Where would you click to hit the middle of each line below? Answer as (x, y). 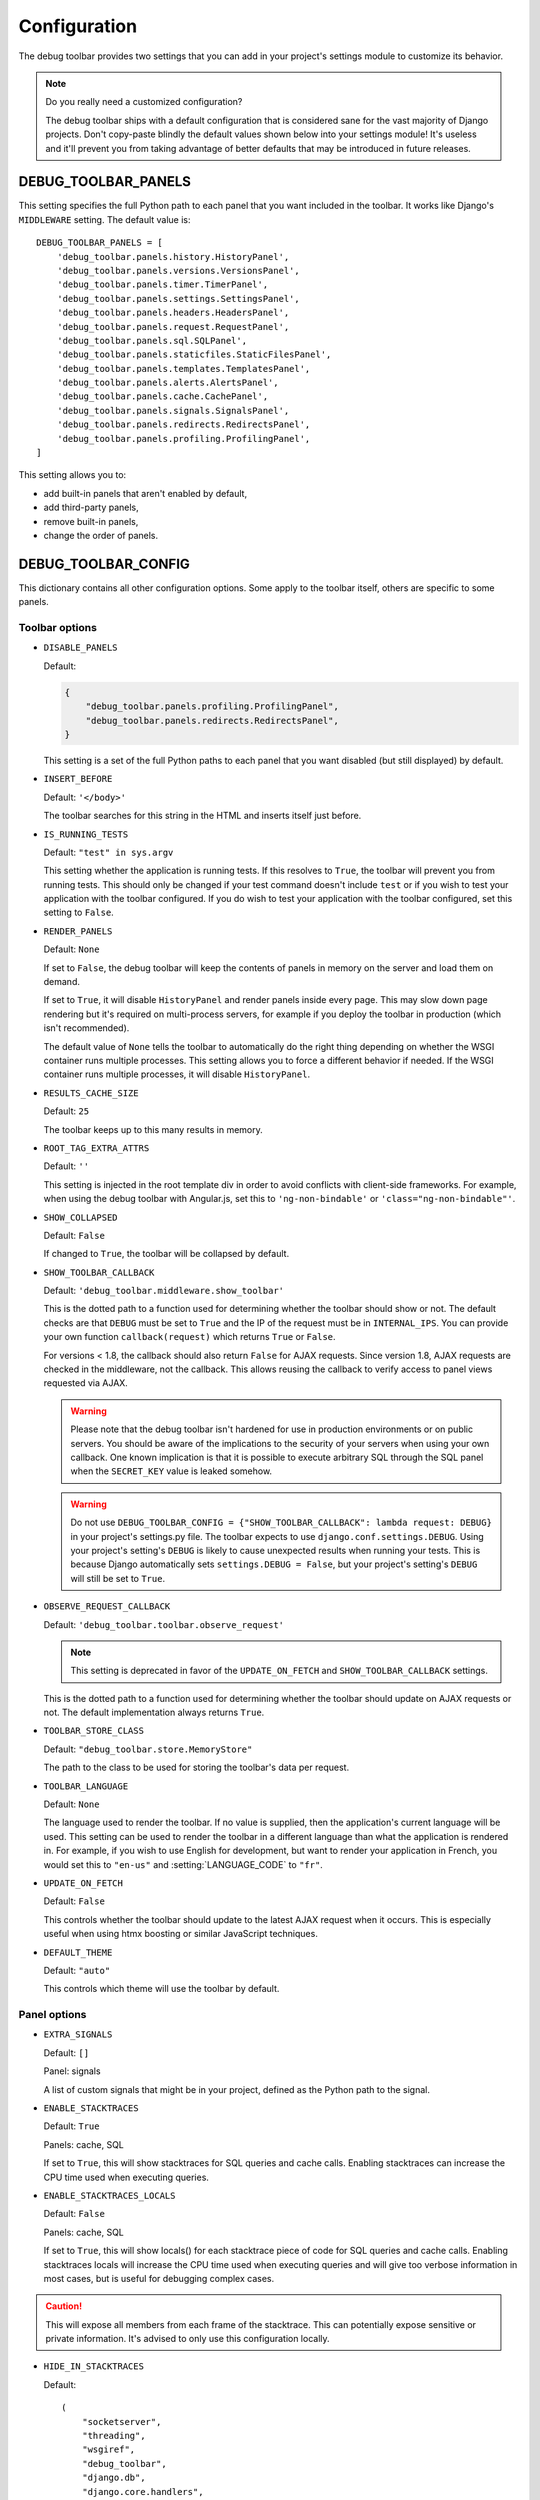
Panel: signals (72, 2071)
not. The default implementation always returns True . (154, 1712)
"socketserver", (121, 2421)
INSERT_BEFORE (78, 779)
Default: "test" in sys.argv (108, 852)
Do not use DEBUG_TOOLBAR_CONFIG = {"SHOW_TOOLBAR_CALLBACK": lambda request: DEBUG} (281, 1522)
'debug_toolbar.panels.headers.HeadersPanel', (173, 313)
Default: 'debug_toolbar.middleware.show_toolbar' (164, 1291)
